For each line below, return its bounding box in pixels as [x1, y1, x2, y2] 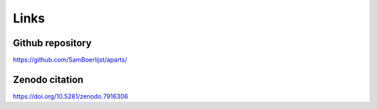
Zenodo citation [13, 73, 84, 85]
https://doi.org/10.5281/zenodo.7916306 [13, 92, 128, 101]
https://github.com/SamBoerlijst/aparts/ [13, 56, 128, 64]
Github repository [13, 37, 92, 49]
